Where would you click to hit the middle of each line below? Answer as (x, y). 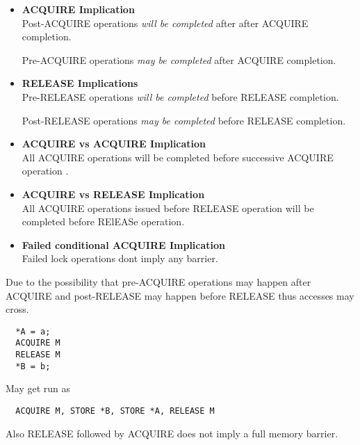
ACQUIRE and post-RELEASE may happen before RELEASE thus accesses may (180, 295)
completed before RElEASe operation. (103, 221)
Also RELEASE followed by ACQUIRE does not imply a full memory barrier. (172, 433)
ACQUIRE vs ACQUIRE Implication (114, 144)
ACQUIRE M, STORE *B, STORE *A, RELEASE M (115, 411)
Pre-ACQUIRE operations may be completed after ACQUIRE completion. (179, 59)
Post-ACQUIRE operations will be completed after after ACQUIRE (165, 23)
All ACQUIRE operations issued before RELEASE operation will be (168, 208)
